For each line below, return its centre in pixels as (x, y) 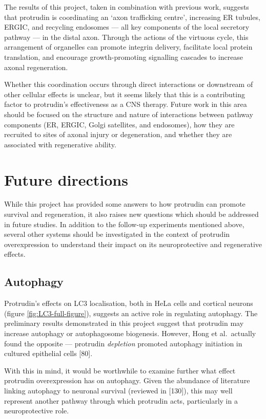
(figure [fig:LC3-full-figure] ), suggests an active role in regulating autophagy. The (131, 313)
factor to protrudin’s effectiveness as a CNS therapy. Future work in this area (126, 104)
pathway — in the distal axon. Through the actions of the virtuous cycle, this (126, 37)
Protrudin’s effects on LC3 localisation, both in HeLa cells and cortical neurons (129, 303)
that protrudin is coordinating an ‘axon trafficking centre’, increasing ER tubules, (132, 17)
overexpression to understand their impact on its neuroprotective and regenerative (133, 244)
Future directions (66, 179)
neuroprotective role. (37, 411)
